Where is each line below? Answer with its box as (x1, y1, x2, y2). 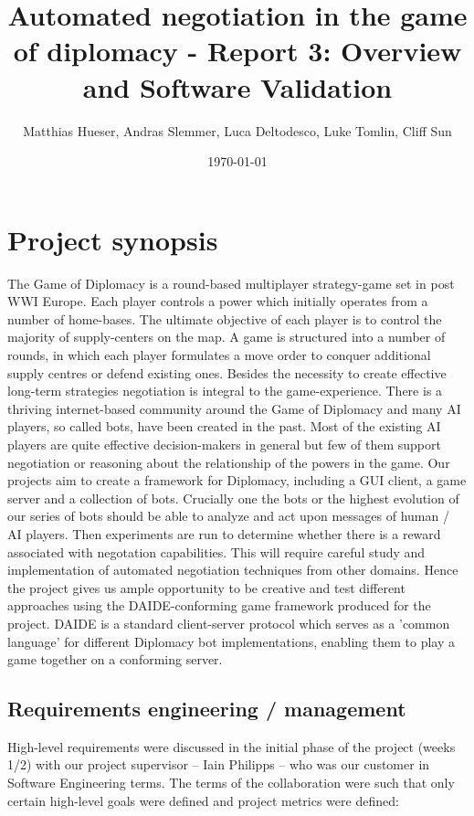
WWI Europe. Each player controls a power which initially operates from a (7, 291, 428, 311)
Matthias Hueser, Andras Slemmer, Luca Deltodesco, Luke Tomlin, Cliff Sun (23, 121, 452, 140)
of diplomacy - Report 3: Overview (13, 32, 462, 69)
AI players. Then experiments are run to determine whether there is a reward (7, 524, 441, 543)
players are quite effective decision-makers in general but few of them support (7, 434, 441, 453)
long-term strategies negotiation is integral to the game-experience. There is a (7, 381, 443, 400)
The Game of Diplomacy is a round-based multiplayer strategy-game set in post (7, 273, 455, 292)
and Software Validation (82, 68, 393, 105)
